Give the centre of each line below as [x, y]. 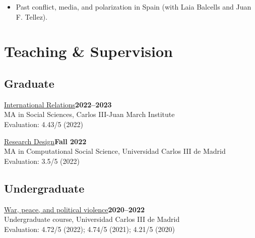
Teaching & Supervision [88, 51]
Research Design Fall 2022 [45, 141]
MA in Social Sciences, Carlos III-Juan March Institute [89, 114]
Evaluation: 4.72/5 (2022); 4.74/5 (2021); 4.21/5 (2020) [89, 229]
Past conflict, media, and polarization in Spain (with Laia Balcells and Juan [134, 7]
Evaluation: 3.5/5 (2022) [42, 161]
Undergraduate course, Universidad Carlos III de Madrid [92, 219]
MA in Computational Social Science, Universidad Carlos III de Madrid [115, 151]
